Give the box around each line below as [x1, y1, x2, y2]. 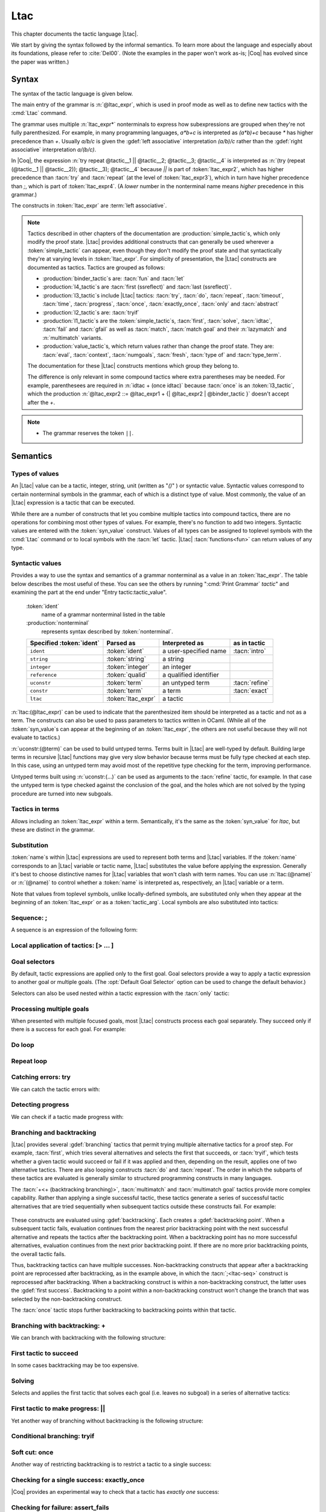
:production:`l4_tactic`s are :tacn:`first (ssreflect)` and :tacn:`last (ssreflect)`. [42, 283, 232, 290]
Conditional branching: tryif [11, 1432, 95, 1441]
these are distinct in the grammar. [11, 826, 95, 833]
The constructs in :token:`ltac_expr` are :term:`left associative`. [11, 202, 167, 209]
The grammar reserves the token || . [42, 429, 134, 437]
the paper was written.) [11, 58, 69, 65]
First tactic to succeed [11, 1349, 78, 1357]
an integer [162, 663, 191, 671]
